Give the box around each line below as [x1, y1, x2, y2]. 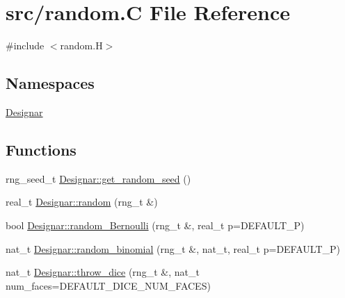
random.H [60, 38, 103, 53]
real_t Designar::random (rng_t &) [6, 194, 158, 209]
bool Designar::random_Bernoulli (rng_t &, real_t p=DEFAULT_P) [6, 217, 305, 232]
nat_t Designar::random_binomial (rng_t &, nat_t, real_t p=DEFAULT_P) [6, 241, 340, 256]
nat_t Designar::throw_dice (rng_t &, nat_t [6, 265, 200, 279]
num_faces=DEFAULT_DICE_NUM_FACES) [6, 278, 211, 292]
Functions [6, 138, 77, 160]
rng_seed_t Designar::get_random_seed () [6, 171, 191, 185]
